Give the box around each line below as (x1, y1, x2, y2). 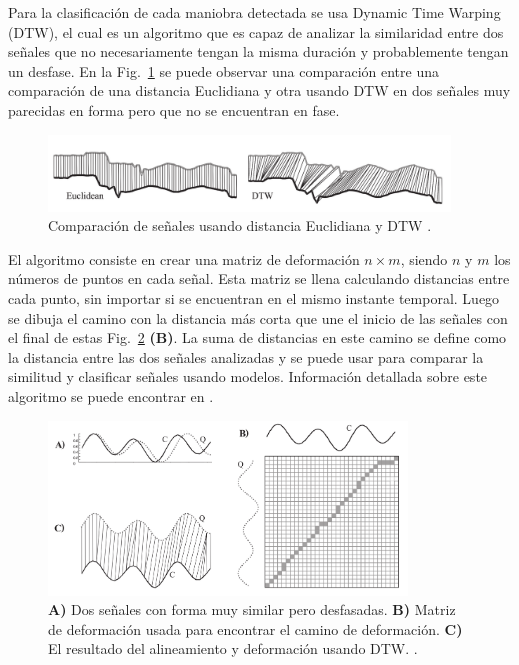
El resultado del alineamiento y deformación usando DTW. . (48, 638, 418, 659)
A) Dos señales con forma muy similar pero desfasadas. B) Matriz (48, 599, 456, 620)
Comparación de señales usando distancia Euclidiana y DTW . (48, 215, 432, 236)
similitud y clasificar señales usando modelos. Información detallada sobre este (8, 366, 488, 387)
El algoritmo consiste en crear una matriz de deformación (8, 248, 360, 269)
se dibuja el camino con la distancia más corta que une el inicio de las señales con (8, 307, 508, 328)
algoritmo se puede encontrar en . (8, 386, 214, 406)
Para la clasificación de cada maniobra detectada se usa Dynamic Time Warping (8, 2, 501, 22)
